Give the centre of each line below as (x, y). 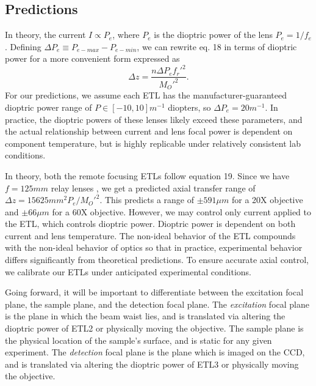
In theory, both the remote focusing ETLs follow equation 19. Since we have (147, 175)
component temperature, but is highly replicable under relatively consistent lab (153, 143)
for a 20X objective (267, 200)
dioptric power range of (48, 107)
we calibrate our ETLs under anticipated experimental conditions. (128, 271)
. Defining (23, 46)
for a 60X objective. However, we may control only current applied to (182, 211)
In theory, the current (45, 35)
